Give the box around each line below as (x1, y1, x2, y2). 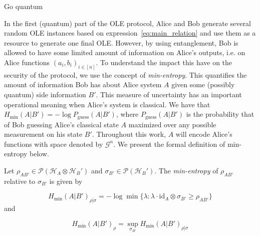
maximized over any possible (128, 119, 216, 129)
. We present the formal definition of (113, 138, 225, 149)
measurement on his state (4, 129, 83, 139)
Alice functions (4, 57, 50, 67)
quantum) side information (4, 89, 86, 100)
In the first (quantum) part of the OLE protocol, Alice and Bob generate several (4, 18, 251, 28)
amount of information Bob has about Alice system (4, 79, 162, 90)
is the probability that (186, 109, 254, 119)
